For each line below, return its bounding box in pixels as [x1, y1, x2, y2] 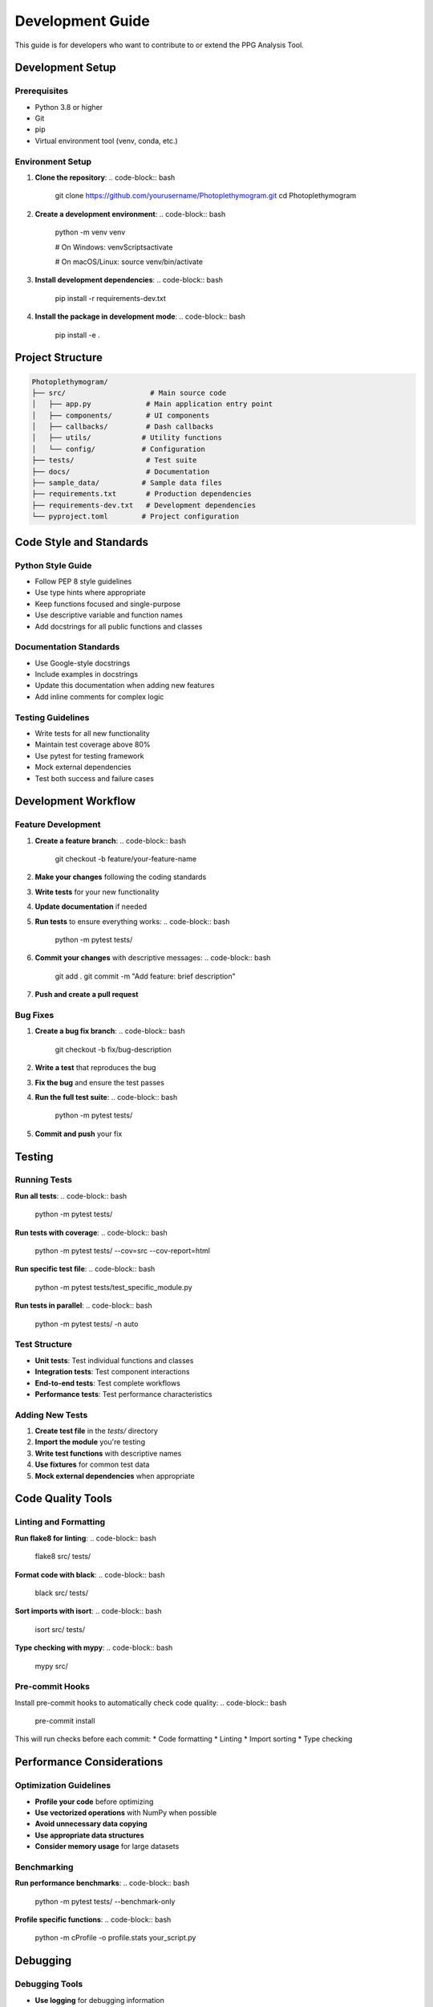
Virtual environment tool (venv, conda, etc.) [34, 136, 178, 145]
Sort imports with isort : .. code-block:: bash [14, 1606, 162, 1616]
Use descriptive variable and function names [34, 610, 184, 620]
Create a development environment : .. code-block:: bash [34, 209, 226, 218]
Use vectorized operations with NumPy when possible [34, 1807, 217, 1818]
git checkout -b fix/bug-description [55, 1044, 172, 1054]
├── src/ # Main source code [31, 388, 227, 397]
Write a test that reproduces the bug [34, 1063, 156, 1073]
